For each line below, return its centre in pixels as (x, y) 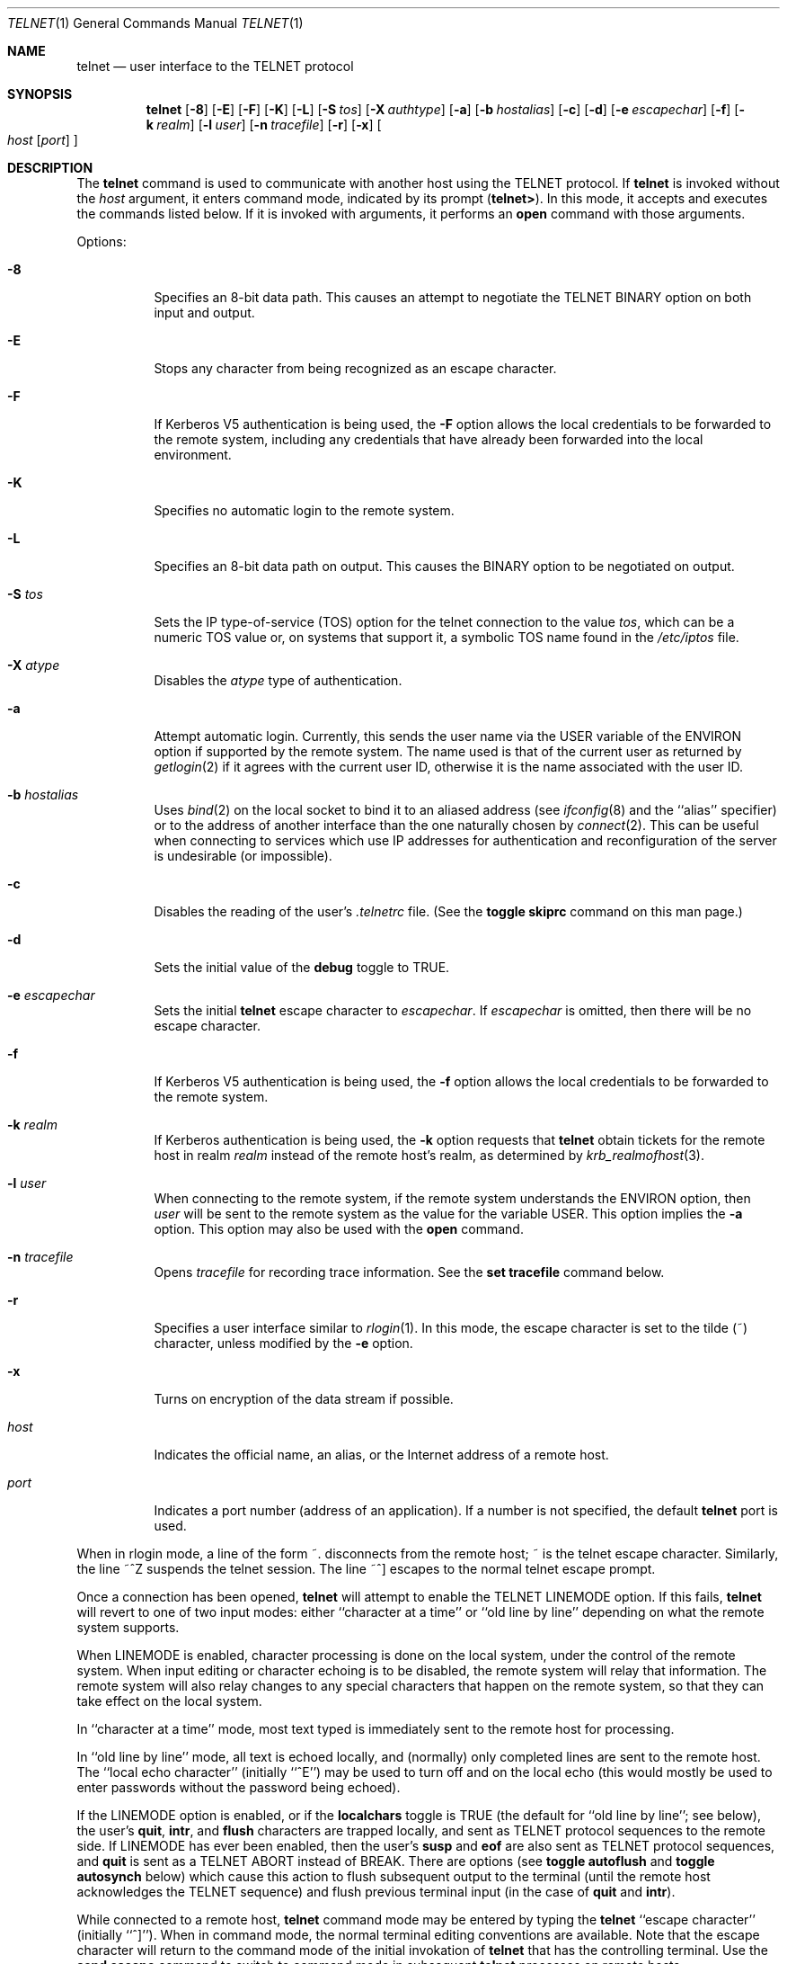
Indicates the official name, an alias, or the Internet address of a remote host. (381, 1455)
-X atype (34, 665)
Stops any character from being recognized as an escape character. (355, 368)
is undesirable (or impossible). (243, 856)
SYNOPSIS (40, 94)
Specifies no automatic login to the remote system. (304, 510)
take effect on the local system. (169, 1701)
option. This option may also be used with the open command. (339, 1229)
